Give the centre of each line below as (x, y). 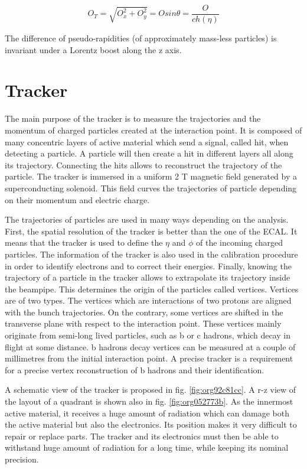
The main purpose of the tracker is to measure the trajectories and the (133, 118)
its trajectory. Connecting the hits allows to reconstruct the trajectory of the (143, 165)
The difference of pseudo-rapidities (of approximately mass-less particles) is (141, 38)
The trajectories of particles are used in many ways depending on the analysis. (147, 219)
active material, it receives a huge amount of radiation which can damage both (147, 413)
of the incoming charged (240, 242)
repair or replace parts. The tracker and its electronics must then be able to (142, 436)
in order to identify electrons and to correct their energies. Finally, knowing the (148, 266)
